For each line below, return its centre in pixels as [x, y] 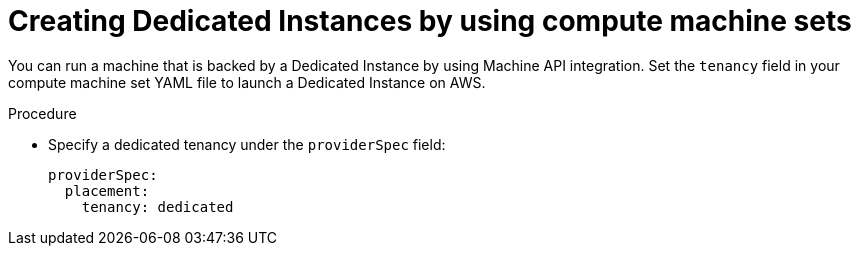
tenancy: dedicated [157, 206]
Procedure [42, 113]
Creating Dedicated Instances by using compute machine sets [430, 21]
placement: [107, 190]
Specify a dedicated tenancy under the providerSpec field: [247, 144]
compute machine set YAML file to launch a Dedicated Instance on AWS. [247, 82]
